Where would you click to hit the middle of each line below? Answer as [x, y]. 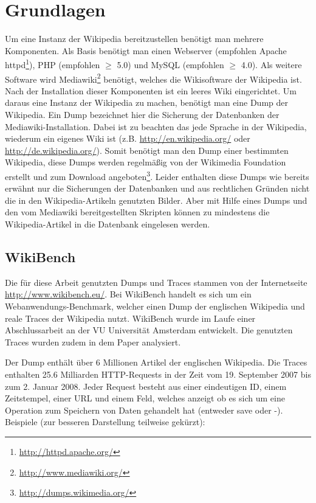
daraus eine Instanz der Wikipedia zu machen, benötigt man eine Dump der [146, 102]
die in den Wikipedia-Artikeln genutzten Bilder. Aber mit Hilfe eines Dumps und [156, 200]
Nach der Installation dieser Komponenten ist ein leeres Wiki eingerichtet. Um [151, 90]
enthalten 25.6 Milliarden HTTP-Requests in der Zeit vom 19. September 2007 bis [158, 374]
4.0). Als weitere [271, 64]
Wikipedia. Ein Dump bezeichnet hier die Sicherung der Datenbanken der [142, 114]
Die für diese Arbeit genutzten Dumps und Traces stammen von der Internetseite [156, 282]
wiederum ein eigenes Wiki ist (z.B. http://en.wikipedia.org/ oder [128, 138]
